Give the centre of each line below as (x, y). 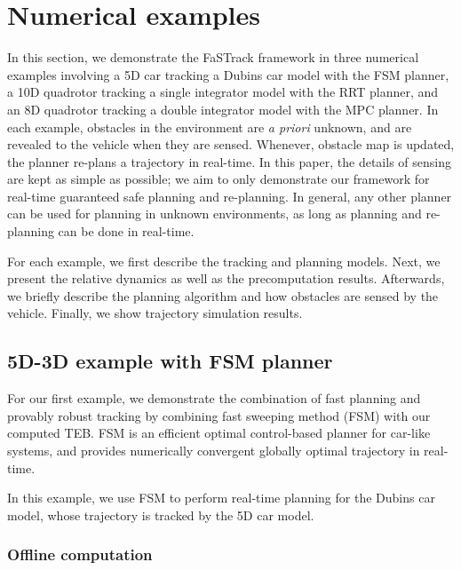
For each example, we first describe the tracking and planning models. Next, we (224, 261)
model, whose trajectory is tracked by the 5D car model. (161, 515)
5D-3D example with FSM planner (170, 361)
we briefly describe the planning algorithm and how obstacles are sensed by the (223, 295)
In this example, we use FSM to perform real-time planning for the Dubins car (221, 498)
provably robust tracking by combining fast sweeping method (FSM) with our (219, 415)
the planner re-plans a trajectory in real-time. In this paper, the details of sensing (229, 161)
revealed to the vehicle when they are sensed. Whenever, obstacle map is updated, (231, 144)
